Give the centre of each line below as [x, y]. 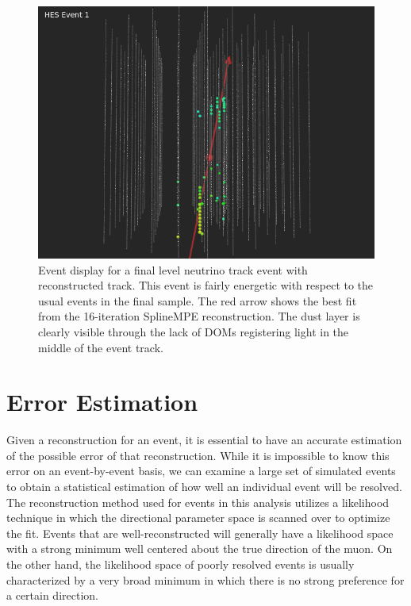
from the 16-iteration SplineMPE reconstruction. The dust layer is [199, 316]
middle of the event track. [101, 347]
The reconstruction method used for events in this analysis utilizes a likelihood [198, 502]
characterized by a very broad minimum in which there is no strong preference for [205, 579]
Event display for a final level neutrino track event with [173, 269]
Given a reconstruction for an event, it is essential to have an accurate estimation [204, 440]
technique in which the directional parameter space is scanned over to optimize [198, 518]
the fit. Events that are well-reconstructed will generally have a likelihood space [200, 533]
